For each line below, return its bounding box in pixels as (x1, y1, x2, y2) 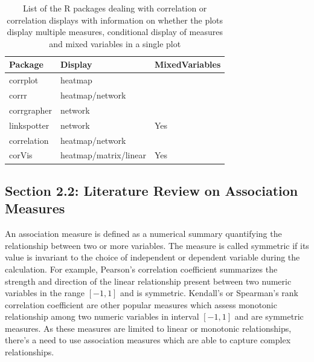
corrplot (9, 74, 39, 86)
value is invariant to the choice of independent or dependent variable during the (5, 251, 300, 263)
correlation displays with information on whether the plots (7, 13, 223, 26)
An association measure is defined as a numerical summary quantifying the (5, 227, 282, 240)
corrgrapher (9, 103, 52, 116)
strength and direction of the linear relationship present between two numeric (5, 274, 292, 287)
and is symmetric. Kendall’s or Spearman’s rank (120, 286, 298, 299)
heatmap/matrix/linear (60, 149, 146, 161)
